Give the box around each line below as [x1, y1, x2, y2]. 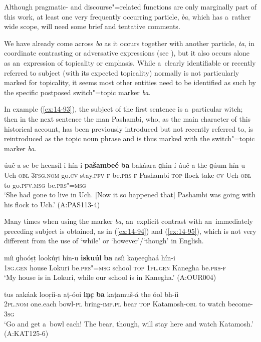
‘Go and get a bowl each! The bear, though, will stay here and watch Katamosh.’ [4, 318, 253, 328]
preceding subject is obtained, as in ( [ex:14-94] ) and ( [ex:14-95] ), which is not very [4, 225, 256, 236]
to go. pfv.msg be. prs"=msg [4, 179, 86, 190]
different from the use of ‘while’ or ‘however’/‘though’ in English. [4, 235, 204, 246]
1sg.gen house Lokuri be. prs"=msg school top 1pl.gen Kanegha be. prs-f [4, 262, 226, 272]
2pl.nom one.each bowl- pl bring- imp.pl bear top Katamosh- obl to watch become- [4, 298, 253, 309]
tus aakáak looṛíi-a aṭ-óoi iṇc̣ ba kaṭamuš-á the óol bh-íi [4, 288, 179, 299]
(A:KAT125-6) [4, 328, 49, 338]
